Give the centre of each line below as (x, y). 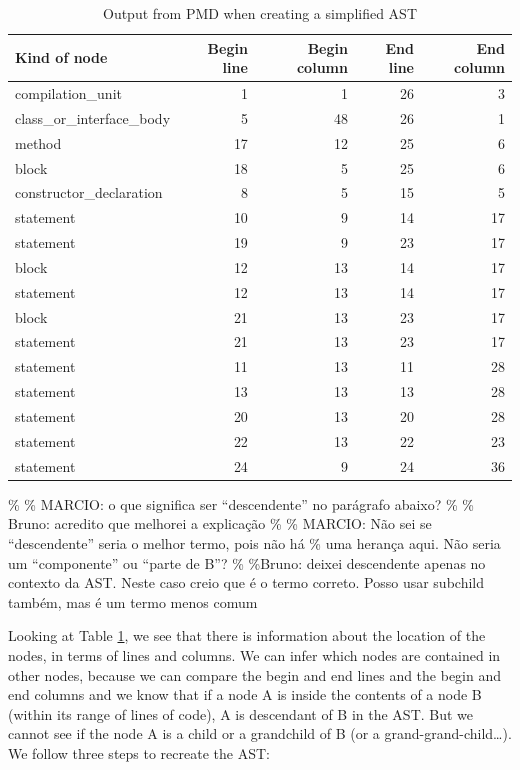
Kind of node (61, 57)
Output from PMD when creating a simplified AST (260, 13)
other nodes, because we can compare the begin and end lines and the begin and (255, 674)
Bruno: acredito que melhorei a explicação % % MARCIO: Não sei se (220, 523)
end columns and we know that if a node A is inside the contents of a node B (245, 694)
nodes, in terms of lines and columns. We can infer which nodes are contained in (254, 654)
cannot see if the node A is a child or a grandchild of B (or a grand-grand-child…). (260, 733)
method (38, 142)
